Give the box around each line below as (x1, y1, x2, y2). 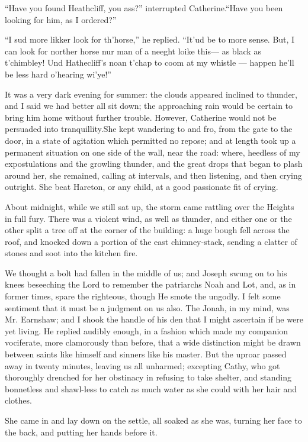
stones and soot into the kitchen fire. (5, 247, 138, 259)
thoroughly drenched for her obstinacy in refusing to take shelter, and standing (5, 371, 291, 383)
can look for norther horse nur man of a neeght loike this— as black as (5, 44, 261, 57)
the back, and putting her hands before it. (5, 425, 158, 438)
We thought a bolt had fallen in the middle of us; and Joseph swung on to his (5, 266, 287, 279)
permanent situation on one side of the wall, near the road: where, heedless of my (5, 146, 300, 158)
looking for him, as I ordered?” (5, 13, 117, 25)
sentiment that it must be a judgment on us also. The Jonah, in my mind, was (5, 301, 290, 314)
